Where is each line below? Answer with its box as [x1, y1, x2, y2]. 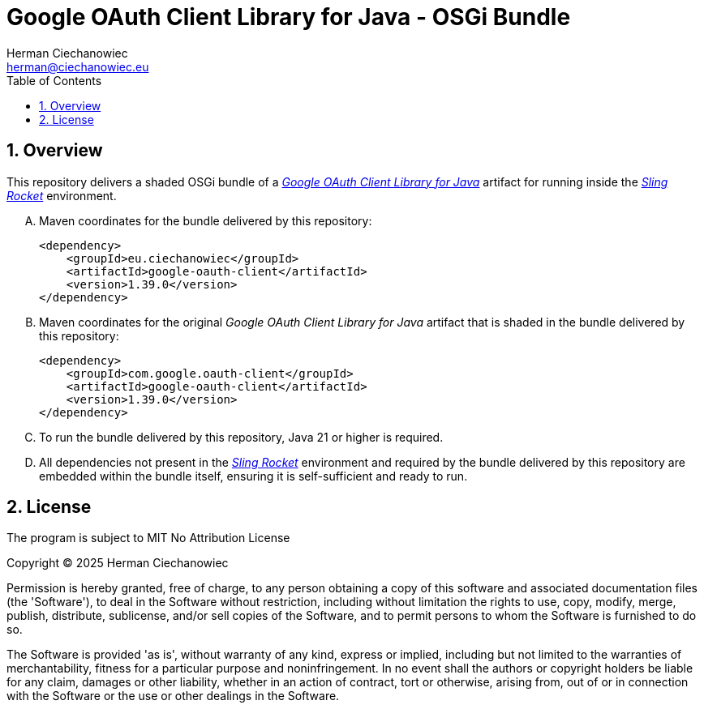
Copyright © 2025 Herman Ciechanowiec [6, 556, 229, 570]
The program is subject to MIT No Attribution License [6, 531, 290, 545]
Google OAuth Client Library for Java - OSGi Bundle [6, 3, 571, 31]
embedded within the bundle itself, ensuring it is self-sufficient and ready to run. [39, 468, 468, 483]
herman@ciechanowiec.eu [6, 59, 149, 74]
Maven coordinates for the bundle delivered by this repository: [39, 213, 372, 228]
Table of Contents [6, 73, 102, 88]
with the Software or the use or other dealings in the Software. [6, 689, 340, 703]
